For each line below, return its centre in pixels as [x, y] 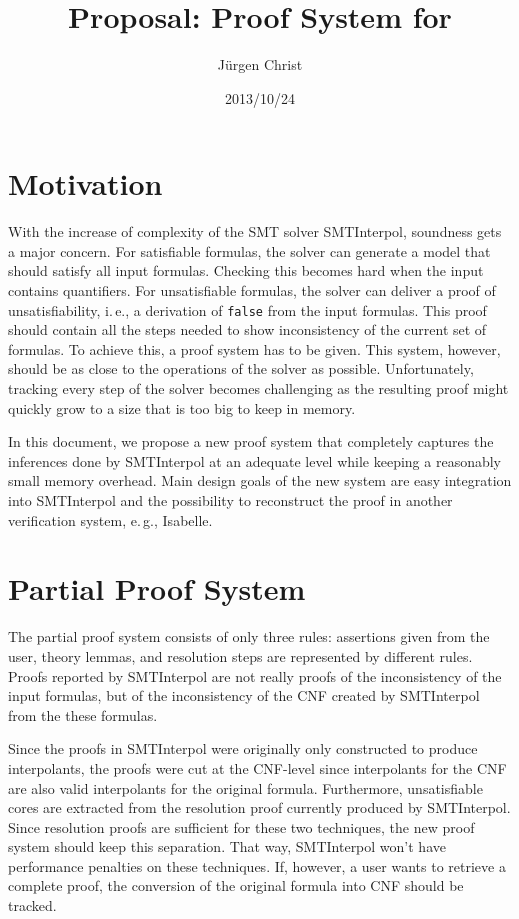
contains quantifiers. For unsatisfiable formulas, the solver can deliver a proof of [252, 290]
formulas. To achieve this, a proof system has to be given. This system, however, [254, 348]
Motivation [85, 183]
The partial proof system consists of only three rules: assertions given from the [249, 636]
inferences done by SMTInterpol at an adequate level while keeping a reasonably [254, 460]
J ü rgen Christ [260, 64]
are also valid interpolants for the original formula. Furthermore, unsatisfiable [245, 787]
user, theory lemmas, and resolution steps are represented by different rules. [240, 655]
